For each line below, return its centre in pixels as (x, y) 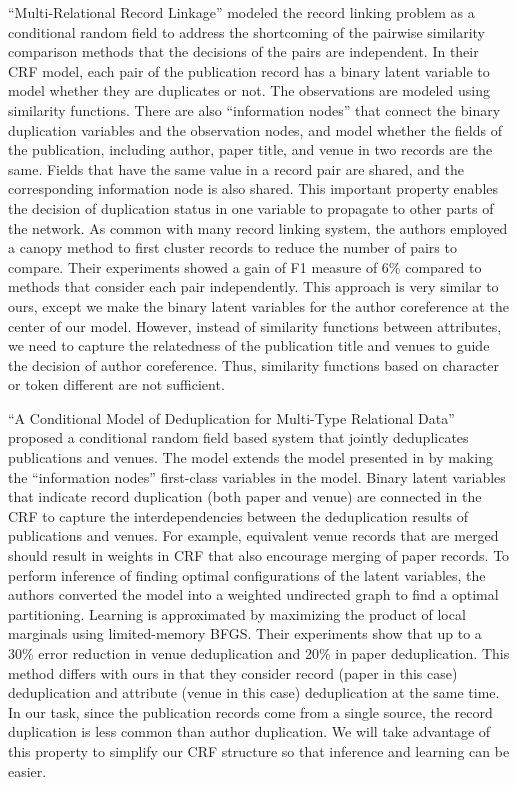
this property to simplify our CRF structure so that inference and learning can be (259, 750)
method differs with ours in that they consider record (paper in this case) (233, 672)
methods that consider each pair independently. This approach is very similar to (253, 286)
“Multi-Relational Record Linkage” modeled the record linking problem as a (241, 12)
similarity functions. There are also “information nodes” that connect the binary (254, 109)
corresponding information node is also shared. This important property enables (253, 188)
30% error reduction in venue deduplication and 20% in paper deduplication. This (259, 653)
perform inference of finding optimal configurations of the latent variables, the (247, 574)
